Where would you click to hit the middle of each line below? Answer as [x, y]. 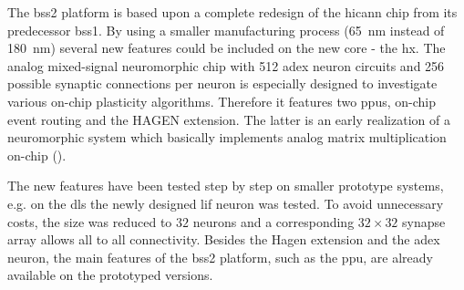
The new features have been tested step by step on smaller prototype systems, [226, 186]
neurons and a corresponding [273, 221]
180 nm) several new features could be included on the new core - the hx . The [227, 48]
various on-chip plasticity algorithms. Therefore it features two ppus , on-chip [222, 101]
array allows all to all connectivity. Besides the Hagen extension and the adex [224, 239]
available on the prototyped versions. [110, 275]
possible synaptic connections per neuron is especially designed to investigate [222, 83]
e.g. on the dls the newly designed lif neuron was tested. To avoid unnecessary [226, 203]
